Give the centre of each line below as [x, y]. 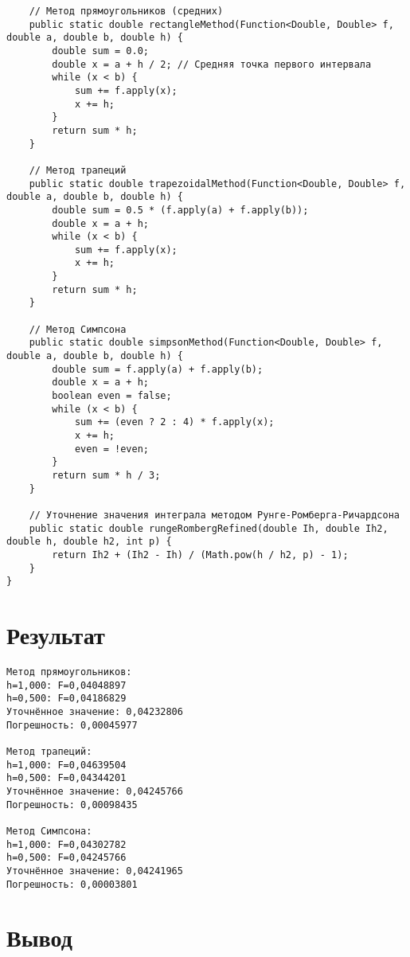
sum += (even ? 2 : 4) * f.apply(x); [174, 422]
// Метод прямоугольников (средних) [126, 11]
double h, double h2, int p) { [89, 542]
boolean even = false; [112, 396]
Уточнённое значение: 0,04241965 [95, 871]
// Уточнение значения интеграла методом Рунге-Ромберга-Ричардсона [214, 515]
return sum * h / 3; [106, 475]
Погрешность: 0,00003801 [72, 884]
